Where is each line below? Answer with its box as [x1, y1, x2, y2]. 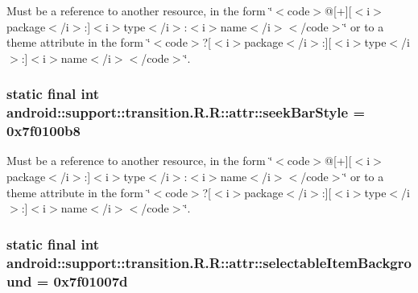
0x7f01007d [53, 270, 128, 291]
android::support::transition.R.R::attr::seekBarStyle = [6, 102, 366, 122]
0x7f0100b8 [6, 121, 81, 141]
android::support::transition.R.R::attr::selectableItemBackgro [6, 252, 412, 272]
